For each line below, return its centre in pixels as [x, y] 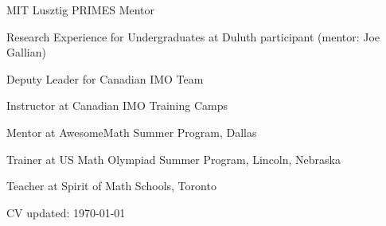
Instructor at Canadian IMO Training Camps [117, 105]
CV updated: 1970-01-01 [66, 212]
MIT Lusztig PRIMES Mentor [81, 10]
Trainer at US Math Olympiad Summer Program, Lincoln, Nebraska [174, 159]
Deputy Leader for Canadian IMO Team [105, 78]
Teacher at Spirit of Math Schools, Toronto [111, 186]
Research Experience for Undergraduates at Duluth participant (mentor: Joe [193, 36]
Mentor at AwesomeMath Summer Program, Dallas [132, 132]
